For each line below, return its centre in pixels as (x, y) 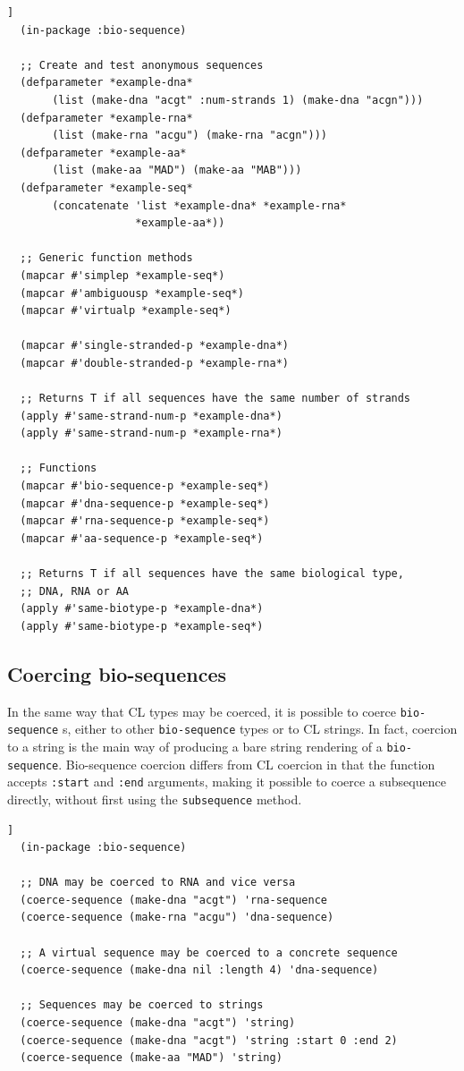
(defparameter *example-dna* (106, 83)
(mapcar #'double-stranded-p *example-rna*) (154, 363)
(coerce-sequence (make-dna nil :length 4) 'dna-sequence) (199, 970)
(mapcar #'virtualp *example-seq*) (126, 311)
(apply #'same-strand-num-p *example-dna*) (151, 416)
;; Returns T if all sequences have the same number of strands (215, 399)
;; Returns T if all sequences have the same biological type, (212, 574)
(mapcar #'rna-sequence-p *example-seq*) (145, 521)
